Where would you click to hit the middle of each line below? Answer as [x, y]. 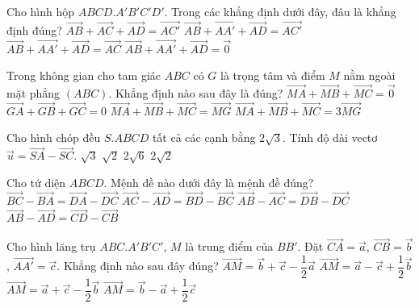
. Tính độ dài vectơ [330, 137]
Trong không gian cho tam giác [84, 75]
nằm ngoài [369, 75]
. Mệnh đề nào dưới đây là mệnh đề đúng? [209, 182]
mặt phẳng [34, 93]
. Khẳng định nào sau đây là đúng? [196, 93]
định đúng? [34, 29]
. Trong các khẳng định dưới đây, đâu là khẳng [280, 11]
